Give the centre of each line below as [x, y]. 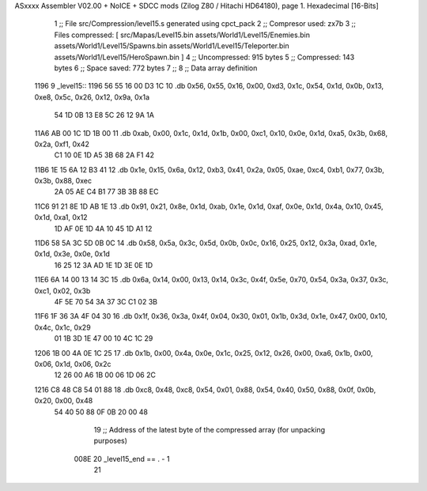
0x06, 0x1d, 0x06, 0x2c [73, 364]
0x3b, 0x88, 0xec [63, 181]
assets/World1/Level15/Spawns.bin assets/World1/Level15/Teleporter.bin [172, 46]
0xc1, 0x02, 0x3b [62, 291]
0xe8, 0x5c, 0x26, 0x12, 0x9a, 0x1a [92, 97]
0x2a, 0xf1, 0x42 [62, 144]
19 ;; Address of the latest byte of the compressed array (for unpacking [210, 429]
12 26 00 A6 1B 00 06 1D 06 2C [105, 375]
